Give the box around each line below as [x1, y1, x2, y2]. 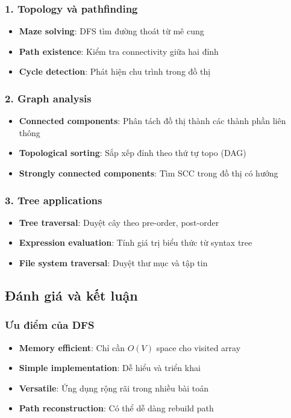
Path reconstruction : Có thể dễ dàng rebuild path [19, 402, 214, 414]
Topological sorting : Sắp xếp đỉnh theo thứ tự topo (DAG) [19, 146, 246, 159]
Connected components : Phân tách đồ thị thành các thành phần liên [19, 114, 286, 127]
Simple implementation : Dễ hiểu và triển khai [19, 361, 201, 374]
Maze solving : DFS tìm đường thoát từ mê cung [19, 25, 204, 37]
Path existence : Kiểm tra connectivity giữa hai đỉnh [19, 45, 219, 57]
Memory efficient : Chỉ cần [19, 341, 125, 354]
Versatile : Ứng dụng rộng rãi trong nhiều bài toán [19, 381, 208, 394]
